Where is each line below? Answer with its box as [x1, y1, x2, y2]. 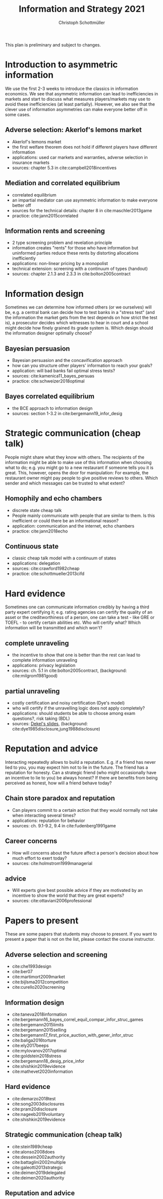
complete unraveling [5, 639, 69, 647]
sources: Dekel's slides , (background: [12, 721, 88, 727]
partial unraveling [5, 687, 60, 695]
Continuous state [5, 542, 59, 551]
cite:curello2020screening [12, 984, 65, 990]
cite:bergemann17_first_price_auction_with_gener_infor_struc [12, 1032, 134, 1038]
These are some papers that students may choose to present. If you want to [5, 931, 157, 937]
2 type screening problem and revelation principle [12, 240, 112, 245]
